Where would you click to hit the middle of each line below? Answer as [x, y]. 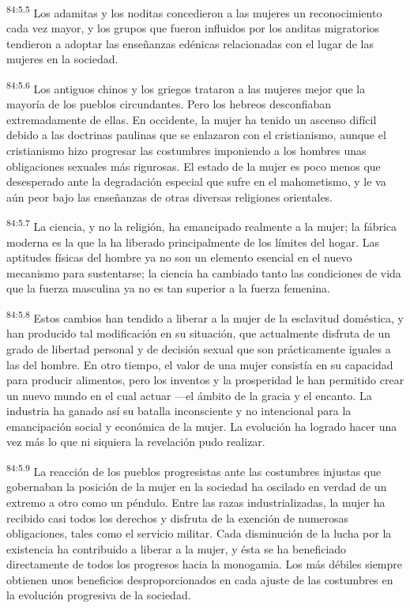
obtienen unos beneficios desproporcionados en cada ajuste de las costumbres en [200, 579]
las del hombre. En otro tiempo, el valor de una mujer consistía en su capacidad [200, 364]
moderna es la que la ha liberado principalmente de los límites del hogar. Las [193, 242]
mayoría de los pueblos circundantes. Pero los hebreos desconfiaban [169, 104]
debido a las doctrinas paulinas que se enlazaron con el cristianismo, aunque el [196, 135]
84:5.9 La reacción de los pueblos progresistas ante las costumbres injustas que [194, 470]
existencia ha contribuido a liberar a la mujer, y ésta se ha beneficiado [177, 548]
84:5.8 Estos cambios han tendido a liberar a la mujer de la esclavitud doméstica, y [205, 317]
